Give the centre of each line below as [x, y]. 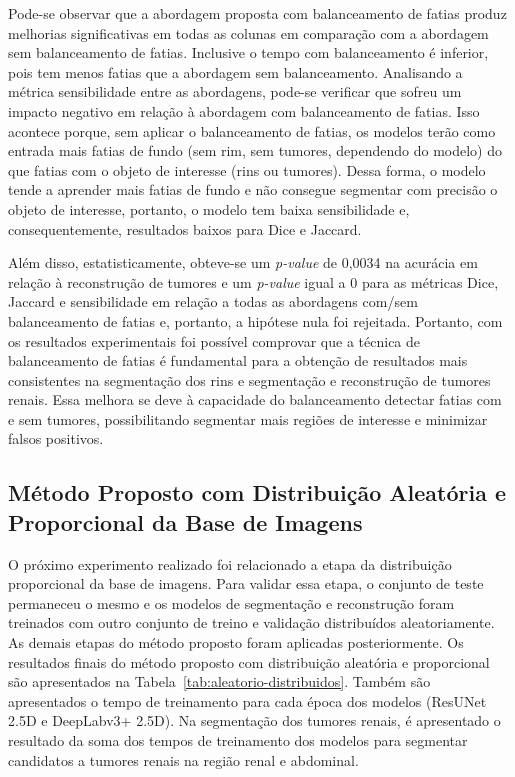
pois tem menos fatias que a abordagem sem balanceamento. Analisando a [235, 71]
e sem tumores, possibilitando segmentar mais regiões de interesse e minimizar [248, 418]
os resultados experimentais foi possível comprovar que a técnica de [214, 340]
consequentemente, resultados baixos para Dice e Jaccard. [185, 228]
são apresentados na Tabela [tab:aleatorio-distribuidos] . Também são [219, 681]
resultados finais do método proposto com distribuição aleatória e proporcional [249, 661]
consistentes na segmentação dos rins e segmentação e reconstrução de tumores [249, 379]
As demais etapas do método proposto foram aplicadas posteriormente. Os [236, 642]
